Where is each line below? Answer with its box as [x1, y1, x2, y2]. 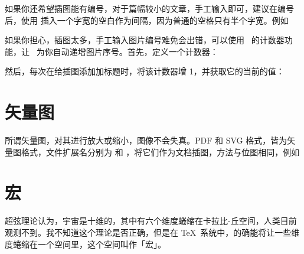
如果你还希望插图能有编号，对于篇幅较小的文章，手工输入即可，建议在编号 [5, 2, 294, 14]
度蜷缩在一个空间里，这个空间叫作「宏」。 [5, 237, 166, 250]
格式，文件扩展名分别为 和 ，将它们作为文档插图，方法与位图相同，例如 [21, 145, 300, 158]
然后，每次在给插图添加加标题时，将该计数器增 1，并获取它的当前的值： [5, 65, 285, 77]
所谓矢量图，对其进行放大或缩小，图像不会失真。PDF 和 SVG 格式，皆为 [5, 134, 287, 146]
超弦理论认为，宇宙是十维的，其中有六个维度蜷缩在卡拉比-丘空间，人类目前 [5, 214, 297, 227]
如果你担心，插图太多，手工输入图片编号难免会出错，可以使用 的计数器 [5, 34, 285, 46]
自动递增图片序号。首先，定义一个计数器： [53, 45, 218, 57]
